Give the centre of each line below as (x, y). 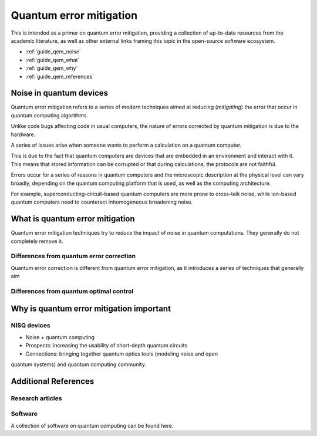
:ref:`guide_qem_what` (53, 60)
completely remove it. (37, 241)
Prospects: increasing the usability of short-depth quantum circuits (107, 346)
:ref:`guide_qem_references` (60, 76)
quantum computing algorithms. (49, 115)
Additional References (53, 381)
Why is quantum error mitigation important (91, 308)
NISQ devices (31, 326)
